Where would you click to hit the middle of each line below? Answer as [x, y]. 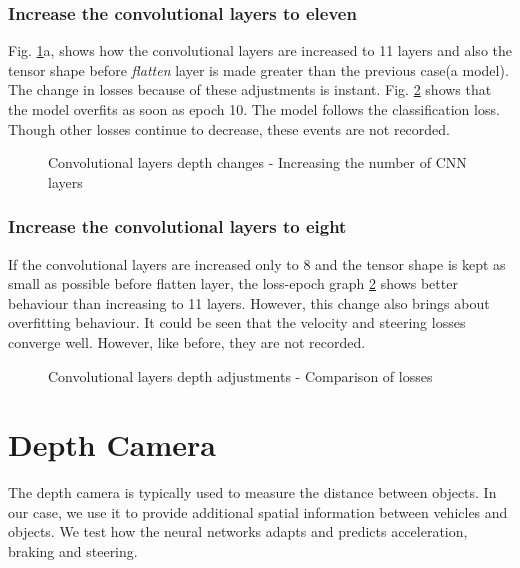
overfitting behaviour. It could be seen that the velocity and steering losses [237, 322]
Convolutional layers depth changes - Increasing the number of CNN [257, 162]
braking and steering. [73, 551]
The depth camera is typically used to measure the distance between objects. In [252, 492]
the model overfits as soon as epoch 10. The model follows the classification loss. [254, 109]
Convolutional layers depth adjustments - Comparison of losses [240, 375]
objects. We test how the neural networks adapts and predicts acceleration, [238, 531]
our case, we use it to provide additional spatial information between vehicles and [258, 511]
